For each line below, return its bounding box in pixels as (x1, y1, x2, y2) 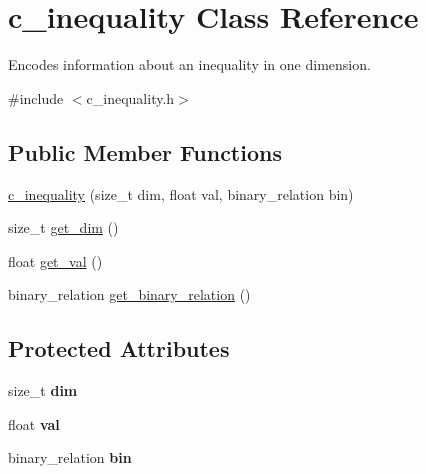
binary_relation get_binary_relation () (8, 284, 251, 305)
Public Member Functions (8, 136, 282, 167)
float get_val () (8, 250, 103, 271)
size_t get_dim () (8, 217, 119, 238)
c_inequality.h (86, 87, 175, 108)
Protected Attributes (8, 333, 230, 364)
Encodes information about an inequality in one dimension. (8, 54, 371, 75)
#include (8, 87, 64, 108)
